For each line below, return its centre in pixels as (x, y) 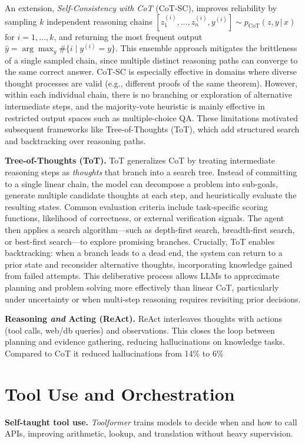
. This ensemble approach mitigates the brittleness (206, 48)
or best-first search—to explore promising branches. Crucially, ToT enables (140, 241)
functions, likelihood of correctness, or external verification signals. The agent (145, 218)
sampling (21, 21)
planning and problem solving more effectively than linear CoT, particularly (142, 287)
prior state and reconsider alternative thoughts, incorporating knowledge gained (149, 264)
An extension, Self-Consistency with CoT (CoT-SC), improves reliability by (141, 8)
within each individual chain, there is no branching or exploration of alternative (149, 94)
